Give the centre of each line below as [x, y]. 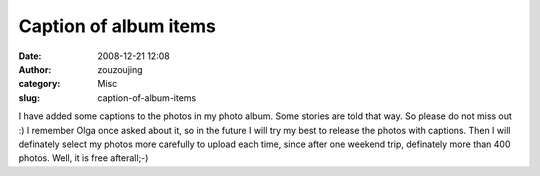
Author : [35, 69]
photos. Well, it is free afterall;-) [83, 158]
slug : [29, 97]
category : [39, 84]
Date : [30, 56]
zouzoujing [120, 69]
